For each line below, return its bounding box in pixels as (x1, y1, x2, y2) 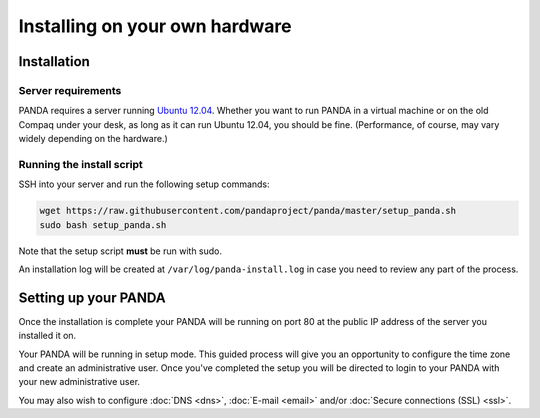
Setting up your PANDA (18, 289, 166, 306)
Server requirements (18, 83, 122, 97)
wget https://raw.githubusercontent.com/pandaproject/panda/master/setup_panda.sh (39, 205, 457, 217)
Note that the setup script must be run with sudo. (18, 245, 223, 257)
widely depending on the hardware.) (18, 133, 169, 145)
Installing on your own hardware (18, 15, 292, 37)
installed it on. (18, 330, 77, 342)
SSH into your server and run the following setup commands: (18, 178, 270, 190)
